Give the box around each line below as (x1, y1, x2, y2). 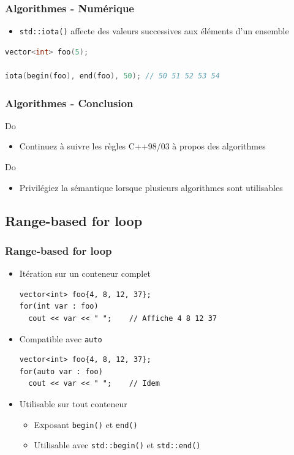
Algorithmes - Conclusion (5, 95, 134, 110)
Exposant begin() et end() (34, 418, 138, 431)
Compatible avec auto (19, 332, 102, 345)
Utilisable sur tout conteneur (19, 397, 127, 410)
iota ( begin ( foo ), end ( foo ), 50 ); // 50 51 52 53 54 (5, 72, 220, 81)
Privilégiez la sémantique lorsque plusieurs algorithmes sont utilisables (19, 181, 283, 194)
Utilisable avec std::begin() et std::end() (34, 438, 201, 451)
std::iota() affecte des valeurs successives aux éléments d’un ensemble (19, 24, 289, 37)
